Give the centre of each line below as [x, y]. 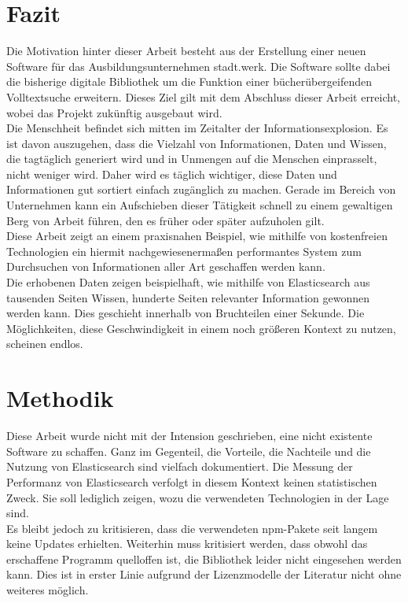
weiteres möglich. [48, 590]
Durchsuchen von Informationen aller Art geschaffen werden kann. [166, 266]
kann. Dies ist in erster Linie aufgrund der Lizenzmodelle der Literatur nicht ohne [204, 574]
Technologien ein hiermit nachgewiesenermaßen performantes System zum [184, 251]
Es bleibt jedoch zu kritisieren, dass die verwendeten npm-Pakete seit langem [192, 528]
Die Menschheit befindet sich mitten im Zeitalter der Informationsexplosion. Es [197, 128]
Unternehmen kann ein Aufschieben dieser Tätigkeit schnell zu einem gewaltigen [200, 205]
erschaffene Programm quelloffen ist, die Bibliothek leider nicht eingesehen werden [204, 559]
